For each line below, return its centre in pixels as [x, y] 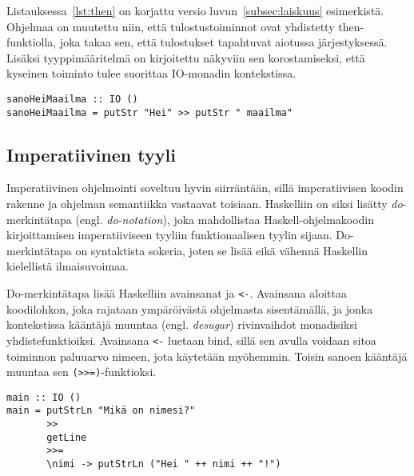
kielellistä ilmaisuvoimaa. [68, 266]
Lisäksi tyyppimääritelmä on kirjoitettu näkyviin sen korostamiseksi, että [186, 57]
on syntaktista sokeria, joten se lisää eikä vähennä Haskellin [222, 250]
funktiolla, [32, 42]
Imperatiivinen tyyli [91, 154]
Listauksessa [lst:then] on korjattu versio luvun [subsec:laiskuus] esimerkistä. [195, 10]
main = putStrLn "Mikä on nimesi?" [101, 411]
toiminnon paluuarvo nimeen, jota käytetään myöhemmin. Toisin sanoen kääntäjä [207, 356]
